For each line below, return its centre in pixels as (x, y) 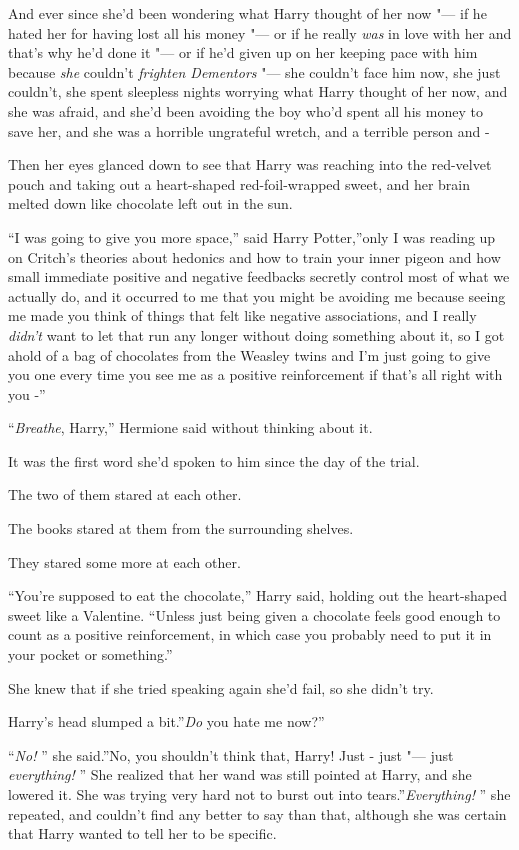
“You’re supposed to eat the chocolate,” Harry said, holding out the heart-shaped (258, 595)
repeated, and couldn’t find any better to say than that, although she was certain (257, 813)
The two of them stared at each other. (125, 494)
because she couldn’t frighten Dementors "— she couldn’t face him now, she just (254, 71)
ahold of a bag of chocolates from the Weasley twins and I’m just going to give (249, 354)
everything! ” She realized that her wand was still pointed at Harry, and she (240, 774)
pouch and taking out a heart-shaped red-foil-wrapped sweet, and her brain (239, 183)
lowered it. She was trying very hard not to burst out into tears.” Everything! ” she (259, 794)
